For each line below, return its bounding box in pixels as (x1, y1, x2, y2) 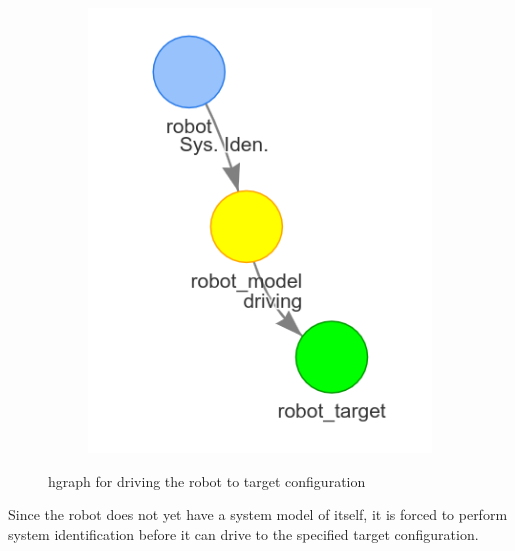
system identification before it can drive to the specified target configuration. (8, 524, 479, 545)
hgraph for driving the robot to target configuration (48, 470, 366, 491)
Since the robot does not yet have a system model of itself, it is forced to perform (8, 504, 508, 525)
